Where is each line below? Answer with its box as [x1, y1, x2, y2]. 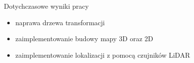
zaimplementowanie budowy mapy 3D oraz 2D [15, 33, 153, 44]
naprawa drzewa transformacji [15, 17, 105, 27]
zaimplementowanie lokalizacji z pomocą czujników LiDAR [15, 49, 190, 60]
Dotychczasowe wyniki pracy [4, 1, 89, 11]
